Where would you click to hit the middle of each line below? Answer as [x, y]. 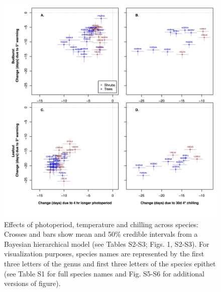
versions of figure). [32, 283]
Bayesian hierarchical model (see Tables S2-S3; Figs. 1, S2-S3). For [107, 244]
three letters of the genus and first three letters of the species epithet [110, 263]
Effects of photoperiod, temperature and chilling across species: [101, 224]
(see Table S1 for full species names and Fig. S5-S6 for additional [104, 273]
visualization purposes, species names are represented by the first [104, 254]
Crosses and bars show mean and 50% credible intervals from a [101, 234]
